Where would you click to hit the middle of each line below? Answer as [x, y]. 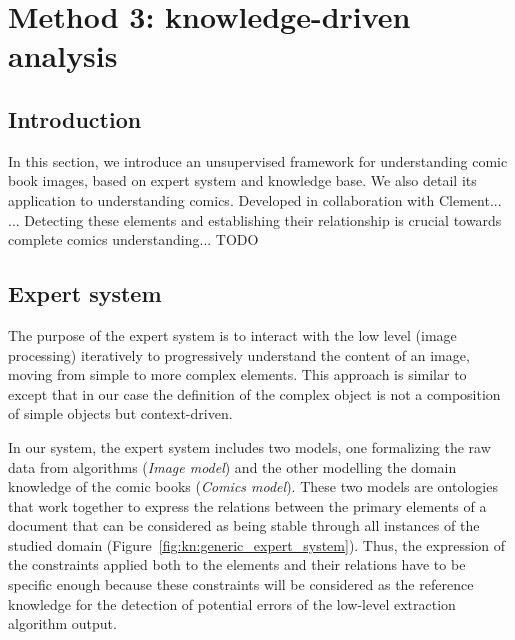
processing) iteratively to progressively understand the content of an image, [239, 354]
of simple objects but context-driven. [120, 413]
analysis [63, 55]
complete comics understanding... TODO [133, 239]
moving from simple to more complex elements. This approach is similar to [237, 374]
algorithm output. [62, 623]
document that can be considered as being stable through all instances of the [244, 525]
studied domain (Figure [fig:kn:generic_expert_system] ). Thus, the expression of [257, 544]
